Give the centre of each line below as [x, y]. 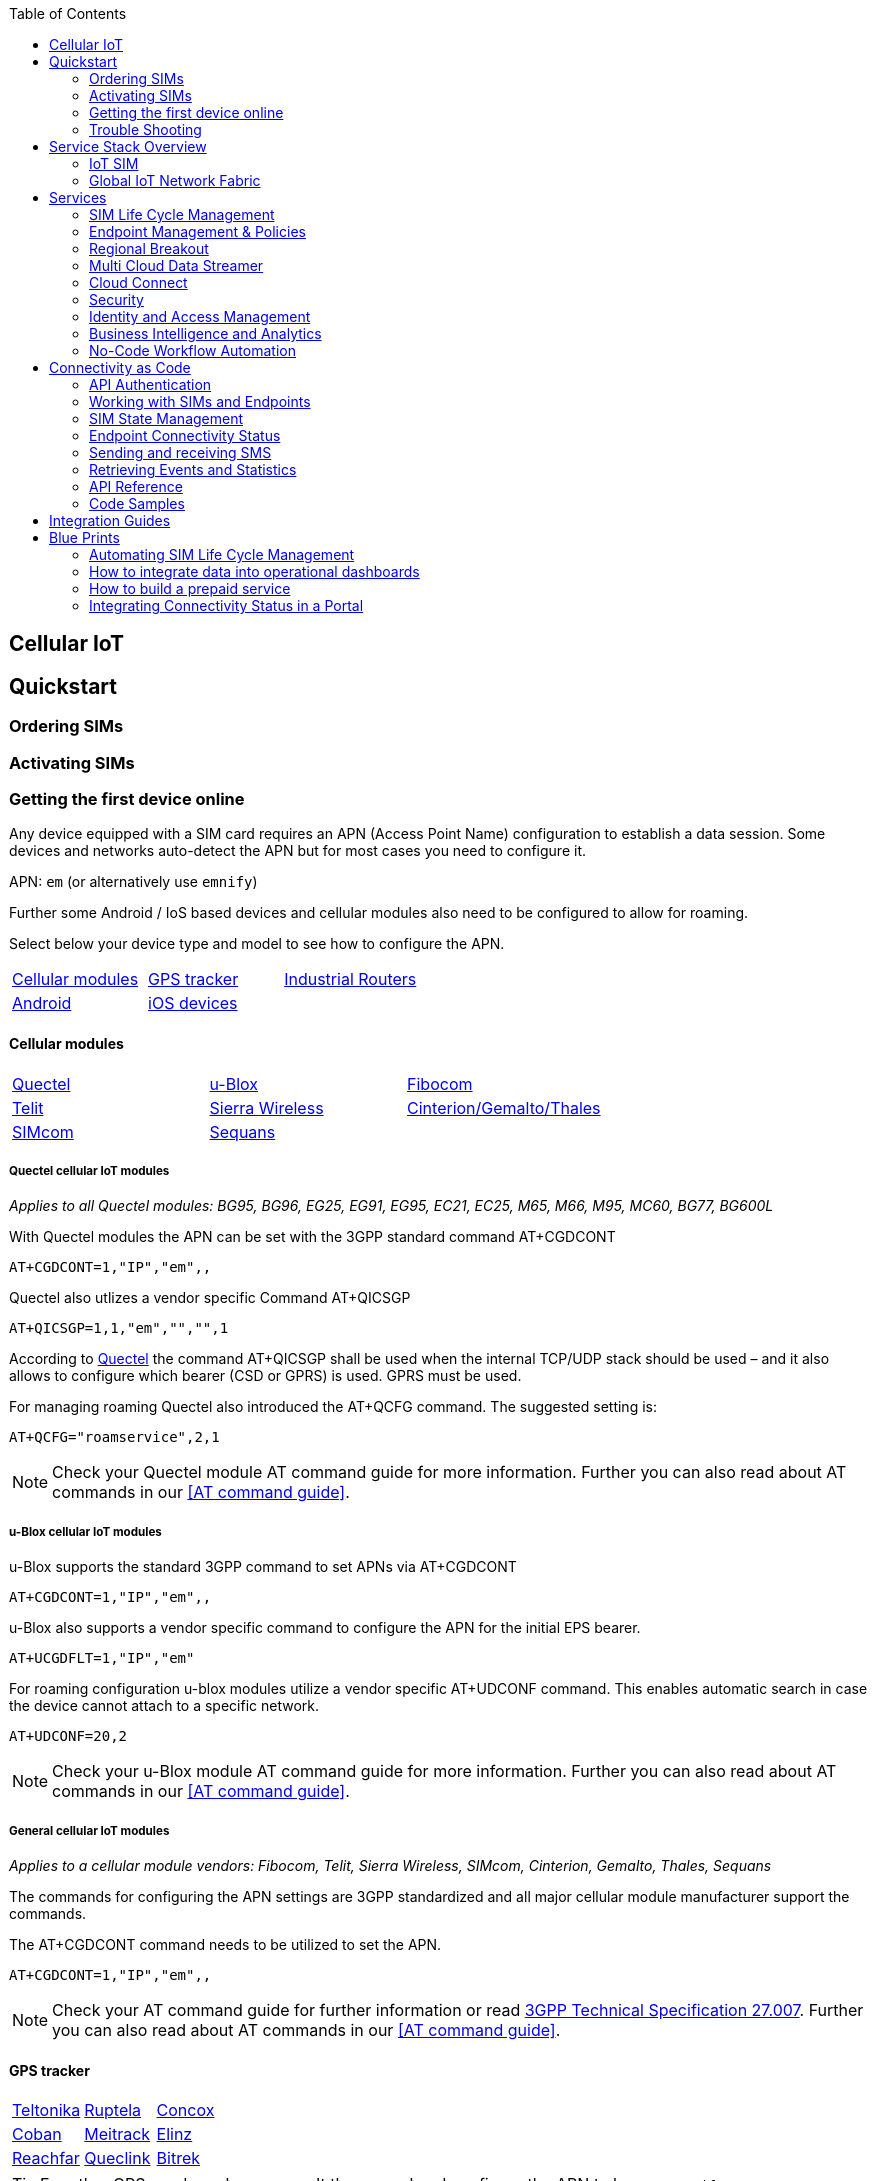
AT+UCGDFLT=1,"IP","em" [102, 1658]
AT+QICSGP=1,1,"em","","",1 [119, 1328]
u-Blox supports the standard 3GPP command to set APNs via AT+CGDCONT [263, 1567]
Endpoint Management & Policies [197, 231]
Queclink [117, 2158]
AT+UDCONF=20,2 [68, 1736]
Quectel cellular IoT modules [89, 1171]
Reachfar [46, 2158]
